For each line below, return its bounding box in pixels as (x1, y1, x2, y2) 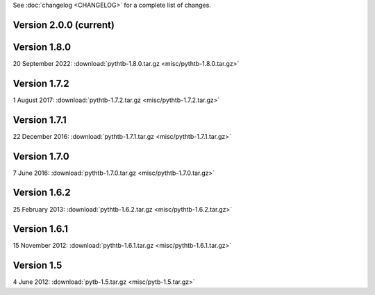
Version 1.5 (12, 260, 62, 271)
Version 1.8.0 (12, 41, 72, 53)
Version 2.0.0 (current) (12, 19, 115, 31)
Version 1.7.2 (12, 77, 69, 90)
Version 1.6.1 (12, 223, 69, 235)
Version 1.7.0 (12, 150, 69, 162)
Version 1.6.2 (12, 187, 71, 199)
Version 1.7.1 (12, 114, 67, 126)
